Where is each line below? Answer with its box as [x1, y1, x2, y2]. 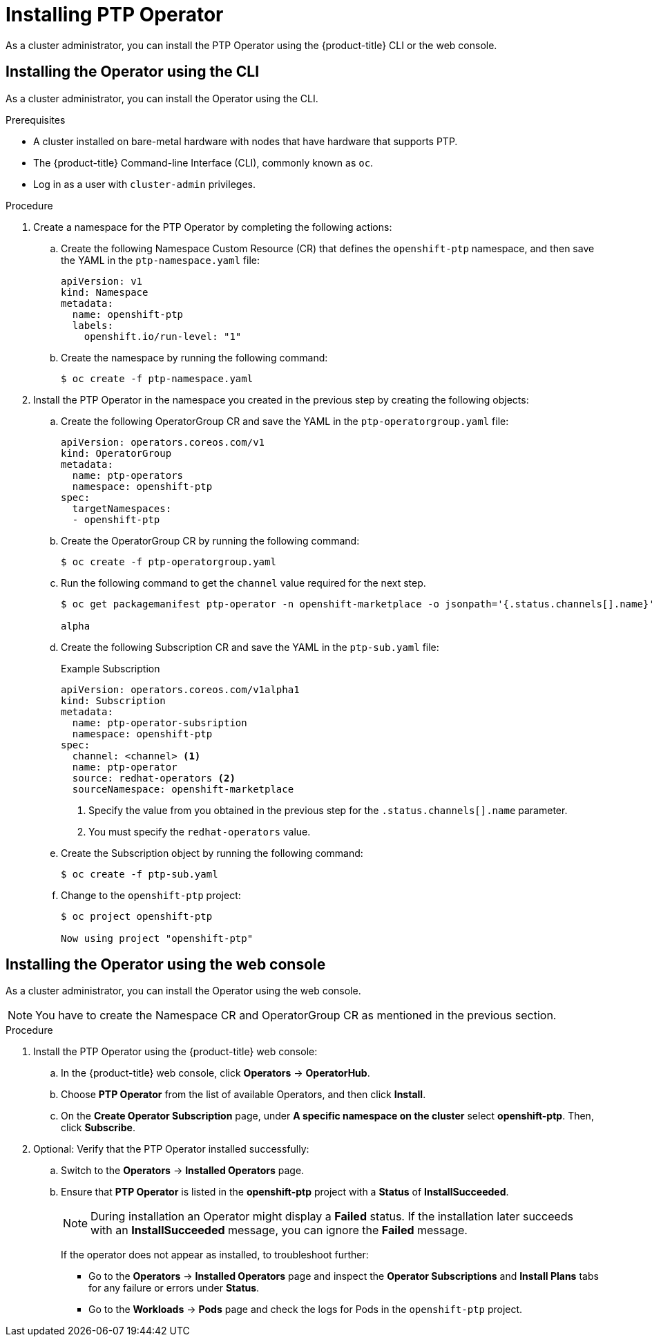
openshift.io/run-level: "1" [84, 330, 242, 342]
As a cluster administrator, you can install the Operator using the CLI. [6, 92, 318, 104]
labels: [72, 319, 113, 331]
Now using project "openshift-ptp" [61, 932, 253, 944]
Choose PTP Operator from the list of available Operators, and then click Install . [61, 1088, 426, 1101]
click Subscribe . [61, 1122, 135, 1134]
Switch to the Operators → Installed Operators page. [61, 1164, 305, 1177]
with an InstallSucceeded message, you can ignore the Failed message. [90, 1223, 468, 1238]
